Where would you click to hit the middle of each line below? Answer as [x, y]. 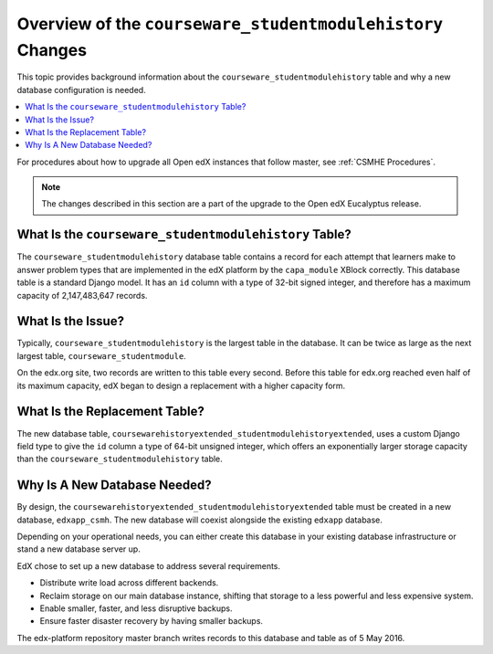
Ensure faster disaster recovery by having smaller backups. [152, 621]
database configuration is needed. [81, 90]
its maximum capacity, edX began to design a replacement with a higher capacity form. [181, 385]
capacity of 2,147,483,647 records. [82, 295]
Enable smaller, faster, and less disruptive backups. [136, 608]
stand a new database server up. [79, 549]
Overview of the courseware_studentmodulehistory [230, 24]
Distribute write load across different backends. [129, 583]
